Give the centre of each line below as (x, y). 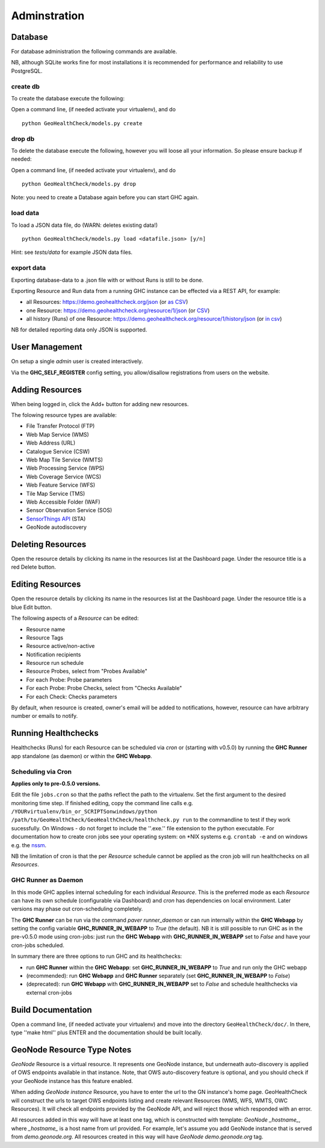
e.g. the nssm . (29, 845)
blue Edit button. (32, 607)
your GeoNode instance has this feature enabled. (72, 1081)
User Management (47, 347)
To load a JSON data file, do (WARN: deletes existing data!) (85, 225)
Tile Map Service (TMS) (56, 493)
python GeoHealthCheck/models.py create (82, 123)
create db (26, 86)
